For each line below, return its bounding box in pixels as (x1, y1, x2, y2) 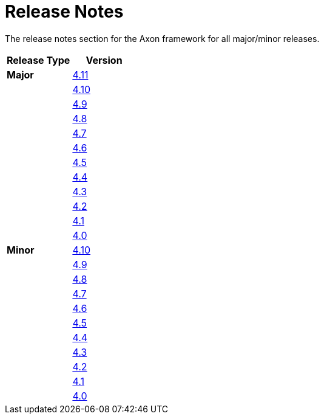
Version (86, 54, 123, 66)
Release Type (7, 54, 70, 66)
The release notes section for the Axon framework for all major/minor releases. (5, 33, 320, 44)
